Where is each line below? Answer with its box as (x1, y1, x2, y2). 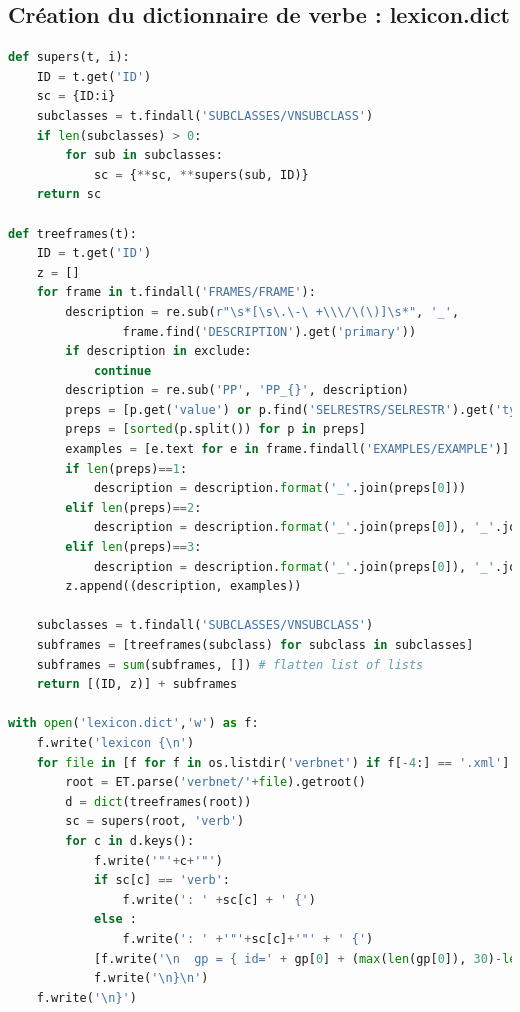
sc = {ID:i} (36, 89, 116, 104)
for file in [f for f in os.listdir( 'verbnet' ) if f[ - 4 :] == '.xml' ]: (36, 755, 517, 770)
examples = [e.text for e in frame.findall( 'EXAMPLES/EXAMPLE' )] (65, 442, 510, 457)
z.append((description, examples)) (65, 579, 302, 594)
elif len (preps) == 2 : (65, 500, 202, 515)
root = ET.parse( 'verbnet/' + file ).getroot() (65, 775, 366, 790)
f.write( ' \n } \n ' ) (93, 971, 209, 986)
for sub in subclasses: (65, 148, 223, 163)
